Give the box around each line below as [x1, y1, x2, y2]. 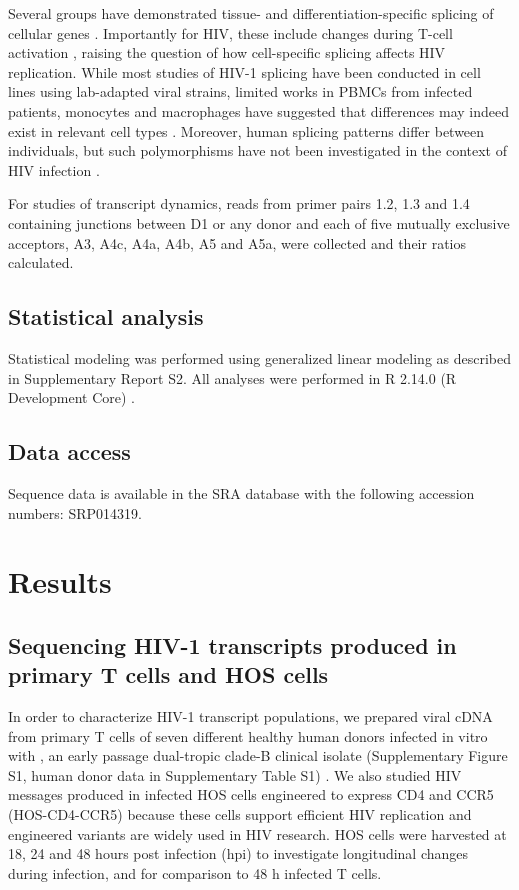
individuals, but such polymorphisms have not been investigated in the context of [8, 140, 508, 161]
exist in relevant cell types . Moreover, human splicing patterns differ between [8, 120, 485, 141]
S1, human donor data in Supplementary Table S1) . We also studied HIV [8, 764, 462, 785]
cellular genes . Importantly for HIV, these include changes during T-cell [8, 22, 453, 43]
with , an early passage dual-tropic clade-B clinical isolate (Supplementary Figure [8, 745, 508, 766]
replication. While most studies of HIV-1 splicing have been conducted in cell [8, 61, 481, 82]
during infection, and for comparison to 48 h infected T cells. [8, 862, 382, 883]
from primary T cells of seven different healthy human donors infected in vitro [8, 725, 488, 746]
